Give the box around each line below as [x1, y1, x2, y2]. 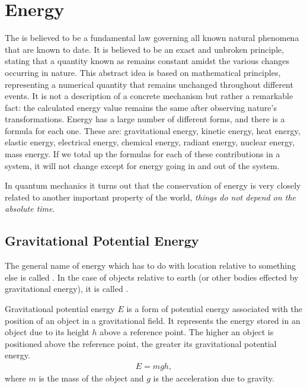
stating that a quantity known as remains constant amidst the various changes [5, 55, 290, 67]
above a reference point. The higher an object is [100, 326, 274, 338]
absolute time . [5, 202, 55, 215]
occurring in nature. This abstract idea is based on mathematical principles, [5, 66, 281, 78]
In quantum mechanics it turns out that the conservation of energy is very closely [5, 179, 301, 192]
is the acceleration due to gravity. [153, 372, 274, 384]
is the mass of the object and [39, 372, 144, 384]
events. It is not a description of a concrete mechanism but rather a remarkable [5, 90, 293, 102]
